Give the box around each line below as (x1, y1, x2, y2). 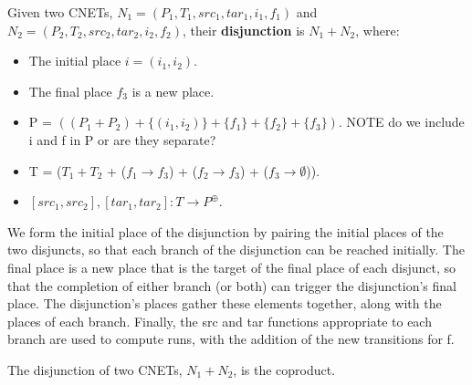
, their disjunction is (183, 20, 305, 39)
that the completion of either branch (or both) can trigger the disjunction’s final (7, 276, 456, 295)
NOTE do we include (346, 112, 465, 131)
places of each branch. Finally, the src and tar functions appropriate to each (7, 311, 432, 330)
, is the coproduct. (233, 359, 336, 379)
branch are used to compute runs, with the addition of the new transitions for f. (7, 329, 455, 349)
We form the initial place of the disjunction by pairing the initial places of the (7, 222, 444, 241)
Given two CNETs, (7, 3, 113, 21)
